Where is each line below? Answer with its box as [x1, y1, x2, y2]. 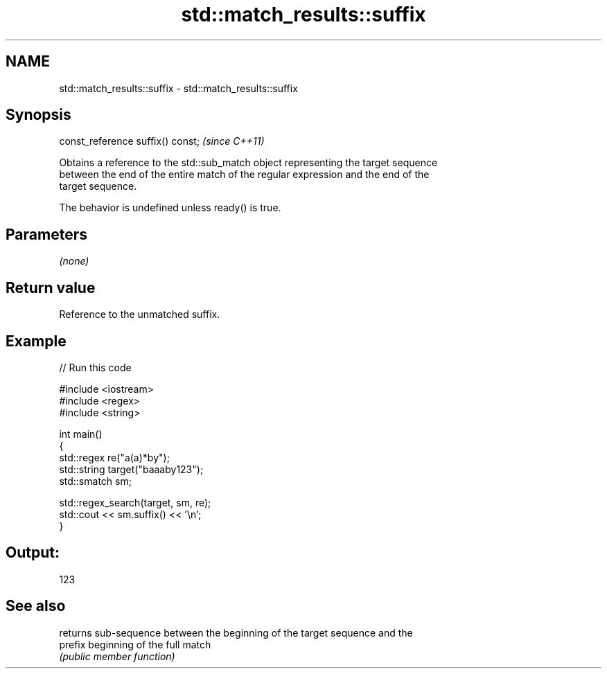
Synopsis [6, 106, 71, 124]
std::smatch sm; [59, 475, 132, 487]
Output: [6, 544, 60, 562]
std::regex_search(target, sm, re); [59, 496, 211, 508]
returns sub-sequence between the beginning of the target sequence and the [59, 626, 413, 639]
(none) [59, 255, 89, 267]
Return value [6, 278, 96, 296]
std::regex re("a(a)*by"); [59, 451, 170, 463]
